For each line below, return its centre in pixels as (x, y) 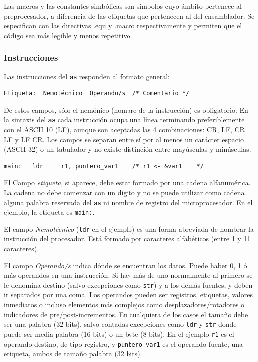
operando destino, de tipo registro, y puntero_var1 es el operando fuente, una (124, 343)
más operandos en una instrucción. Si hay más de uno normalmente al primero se (128, 275)
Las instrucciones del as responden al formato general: (87, 76)
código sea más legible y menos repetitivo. (68, 35)
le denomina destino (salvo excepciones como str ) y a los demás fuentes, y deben (128, 284)
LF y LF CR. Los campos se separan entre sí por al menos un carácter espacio (124, 139)
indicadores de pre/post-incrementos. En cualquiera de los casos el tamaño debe (126, 314)
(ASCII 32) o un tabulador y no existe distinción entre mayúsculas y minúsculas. (128, 149)
